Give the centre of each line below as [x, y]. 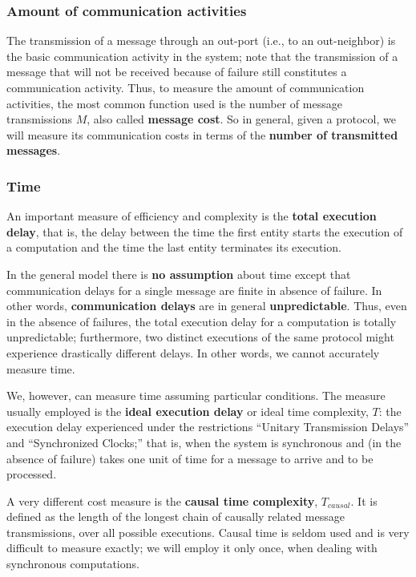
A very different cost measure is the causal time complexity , [162, 500]
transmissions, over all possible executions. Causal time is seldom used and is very [208, 532]
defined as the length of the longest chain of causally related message [176, 516]
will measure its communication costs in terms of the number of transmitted [202, 134]
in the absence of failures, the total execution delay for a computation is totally [202, 321]
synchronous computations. [73, 564]
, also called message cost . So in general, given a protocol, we [241, 119]
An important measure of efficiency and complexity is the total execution [192, 216]
